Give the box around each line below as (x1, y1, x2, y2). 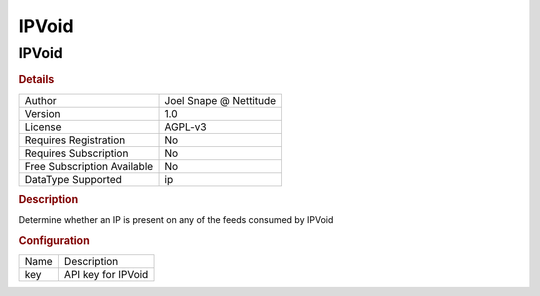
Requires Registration (24, 133, 126, 147)
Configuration (18, 234, 90, 248)
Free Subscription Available (24, 159, 154, 173)
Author (24, 93, 57, 107)
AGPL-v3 (164, 120, 207, 134)
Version (24, 106, 61, 120)
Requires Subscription (24, 146, 129, 160)
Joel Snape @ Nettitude (164, 93, 277, 107)
